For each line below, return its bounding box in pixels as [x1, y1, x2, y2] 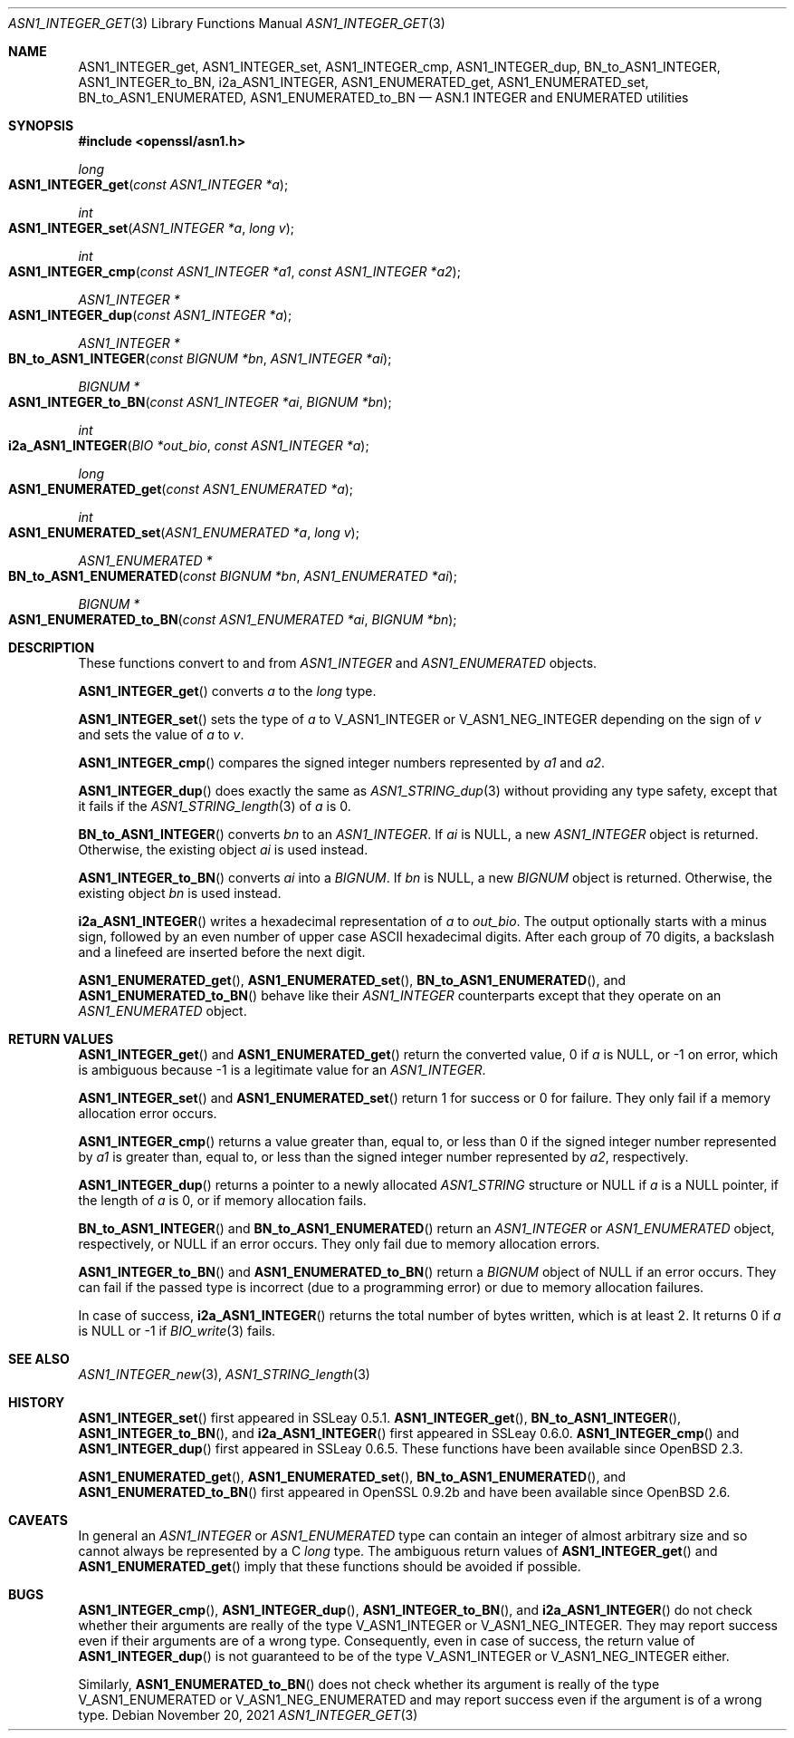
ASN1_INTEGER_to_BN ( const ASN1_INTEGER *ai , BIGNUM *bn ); [8, 394, 392, 410]
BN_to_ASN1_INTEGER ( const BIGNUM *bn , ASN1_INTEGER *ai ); [8, 351, 392, 366]
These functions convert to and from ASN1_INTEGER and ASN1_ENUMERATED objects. [78, 655, 598, 671]
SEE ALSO [8, 1351, 70, 1366]
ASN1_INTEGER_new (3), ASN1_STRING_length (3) [78, 1366, 370, 1382]
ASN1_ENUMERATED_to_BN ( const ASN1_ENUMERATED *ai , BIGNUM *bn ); [8, 612, 457, 627]
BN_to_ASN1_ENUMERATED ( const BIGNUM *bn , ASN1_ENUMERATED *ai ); [8, 568, 457, 584]
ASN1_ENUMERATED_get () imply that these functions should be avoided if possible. [78, 1559, 581, 1574]
